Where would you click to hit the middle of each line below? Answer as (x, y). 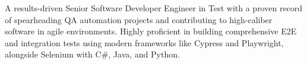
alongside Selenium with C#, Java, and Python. (92, 54)
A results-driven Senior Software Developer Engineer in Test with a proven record (154, 8)
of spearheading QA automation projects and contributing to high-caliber (139, 19)
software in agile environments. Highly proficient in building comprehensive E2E (151, 31)
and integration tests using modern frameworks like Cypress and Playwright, (144, 42)
